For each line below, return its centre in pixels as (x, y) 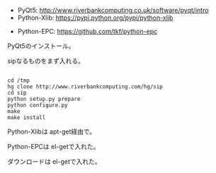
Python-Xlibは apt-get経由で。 (52, 131)
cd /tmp (19, 80)
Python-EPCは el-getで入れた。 (53, 147)
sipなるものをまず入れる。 (46, 61)
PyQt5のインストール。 (41, 46)
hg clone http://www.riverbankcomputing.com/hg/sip (85, 87)
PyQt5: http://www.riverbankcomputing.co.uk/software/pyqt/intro (113, 10)
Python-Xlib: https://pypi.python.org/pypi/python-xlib (95, 18)
